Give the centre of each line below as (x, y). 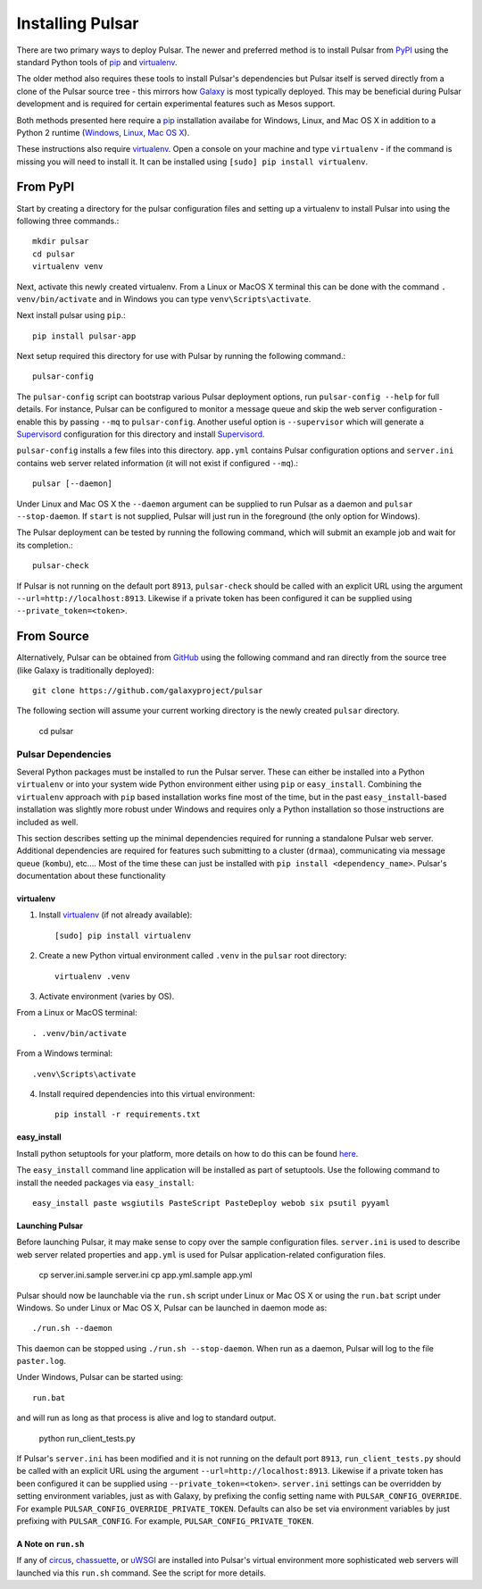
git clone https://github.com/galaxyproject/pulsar (148, 691)
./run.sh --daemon (73, 1328)
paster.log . (42, 1361)
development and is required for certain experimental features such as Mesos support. (176, 104)
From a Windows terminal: (65, 1053)
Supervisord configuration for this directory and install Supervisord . (141, 434)
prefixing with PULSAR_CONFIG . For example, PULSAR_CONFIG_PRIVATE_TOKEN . (165, 1521)
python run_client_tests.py (87, 1438)
